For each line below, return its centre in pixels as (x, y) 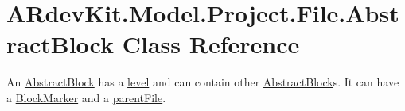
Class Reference (211, 44)
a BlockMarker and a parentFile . (86, 97)
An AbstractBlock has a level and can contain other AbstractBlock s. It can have (203, 82)
